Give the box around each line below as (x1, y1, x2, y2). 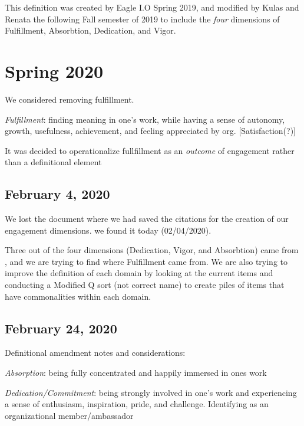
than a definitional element (5, 156, 102, 168)
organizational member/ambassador (5, 409, 134, 421)
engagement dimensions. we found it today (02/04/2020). (5, 224, 212, 236)
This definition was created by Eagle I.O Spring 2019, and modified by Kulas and (5, 1, 299, 13)
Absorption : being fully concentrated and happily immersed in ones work (5, 366, 267, 379)
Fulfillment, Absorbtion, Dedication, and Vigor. (5, 24, 176, 37)
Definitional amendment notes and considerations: (5, 346, 186, 359)
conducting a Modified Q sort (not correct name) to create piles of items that (5, 278, 285, 291)
